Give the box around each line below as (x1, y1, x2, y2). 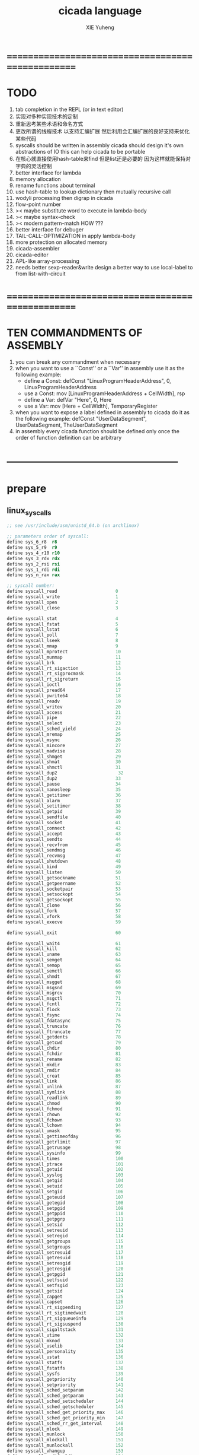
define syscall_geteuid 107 (7, 1194, 124, 1200)
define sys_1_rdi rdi (7, 567, 60, 573)
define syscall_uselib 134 (7, 1343, 124, 1349)
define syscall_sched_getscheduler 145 (7, 1404, 124, 1410)
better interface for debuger (15, 225, 84, 233)
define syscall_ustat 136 (7, 1354, 124, 1360)
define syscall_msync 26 (7, 737, 121, 743)
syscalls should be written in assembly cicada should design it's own (15, 141, 184, 149)
